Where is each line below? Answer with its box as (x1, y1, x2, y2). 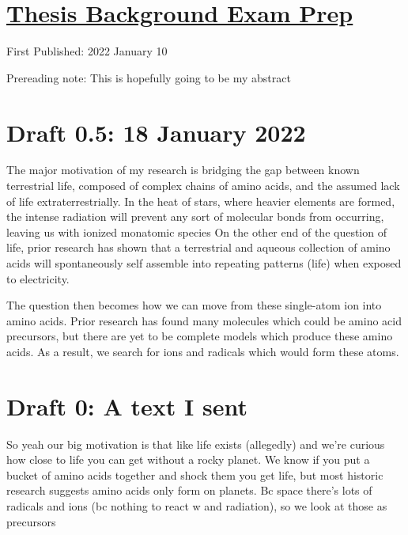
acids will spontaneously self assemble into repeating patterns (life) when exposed (6, 255, 402, 271)
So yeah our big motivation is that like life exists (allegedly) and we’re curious (6, 435, 385, 452)
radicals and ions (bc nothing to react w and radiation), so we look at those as (6, 498, 387, 514)
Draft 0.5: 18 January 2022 (6, 116, 306, 148)
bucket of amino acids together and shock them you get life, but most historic (6, 466, 383, 483)
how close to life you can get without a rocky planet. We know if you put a (6, 451, 370, 468)
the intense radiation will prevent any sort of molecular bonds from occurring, (6, 208, 384, 225)
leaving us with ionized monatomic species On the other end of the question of (6, 223, 387, 240)
